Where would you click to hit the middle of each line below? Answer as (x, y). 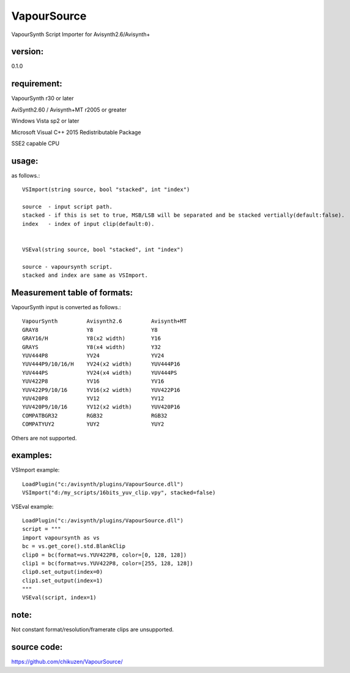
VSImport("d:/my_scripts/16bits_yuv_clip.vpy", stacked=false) (119, 493)
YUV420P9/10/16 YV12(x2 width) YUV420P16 (101, 407)
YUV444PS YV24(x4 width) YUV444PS (100, 373)
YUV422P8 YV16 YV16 (93, 382)
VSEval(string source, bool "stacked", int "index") (103, 249)
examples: (32, 455)
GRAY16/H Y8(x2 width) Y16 (92, 339)
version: (28, 52)
